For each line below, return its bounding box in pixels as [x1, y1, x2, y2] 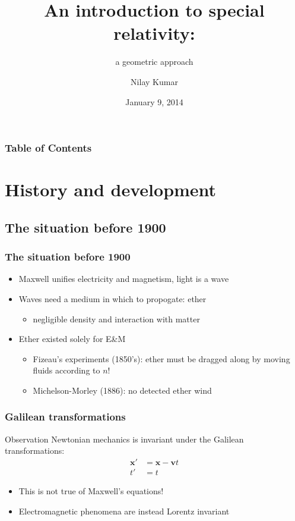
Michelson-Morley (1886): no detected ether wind [33, 384, 212, 396]
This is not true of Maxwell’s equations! [18, 485, 164, 497]
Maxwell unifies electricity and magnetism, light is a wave [18, 272, 229, 285]
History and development [5, 177, 217, 202]
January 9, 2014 [125, 95, 183, 108]
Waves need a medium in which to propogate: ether [18, 292, 207, 305]
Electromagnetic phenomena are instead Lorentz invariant [18, 504, 230, 517]
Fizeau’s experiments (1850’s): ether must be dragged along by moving [33, 352, 290, 365]
